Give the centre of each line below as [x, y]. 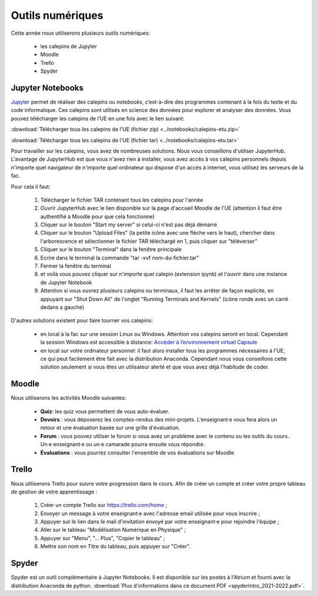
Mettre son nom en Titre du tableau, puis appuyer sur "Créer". [115, 546]
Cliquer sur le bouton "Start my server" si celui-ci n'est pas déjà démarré [129, 225]
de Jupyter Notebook [66, 282]
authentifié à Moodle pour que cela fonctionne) [97, 216]
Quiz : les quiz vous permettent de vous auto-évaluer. [105, 411]
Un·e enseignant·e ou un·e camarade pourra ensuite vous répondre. [123, 444]
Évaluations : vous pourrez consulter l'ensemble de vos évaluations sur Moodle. [138, 452]
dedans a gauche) [62, 307]
